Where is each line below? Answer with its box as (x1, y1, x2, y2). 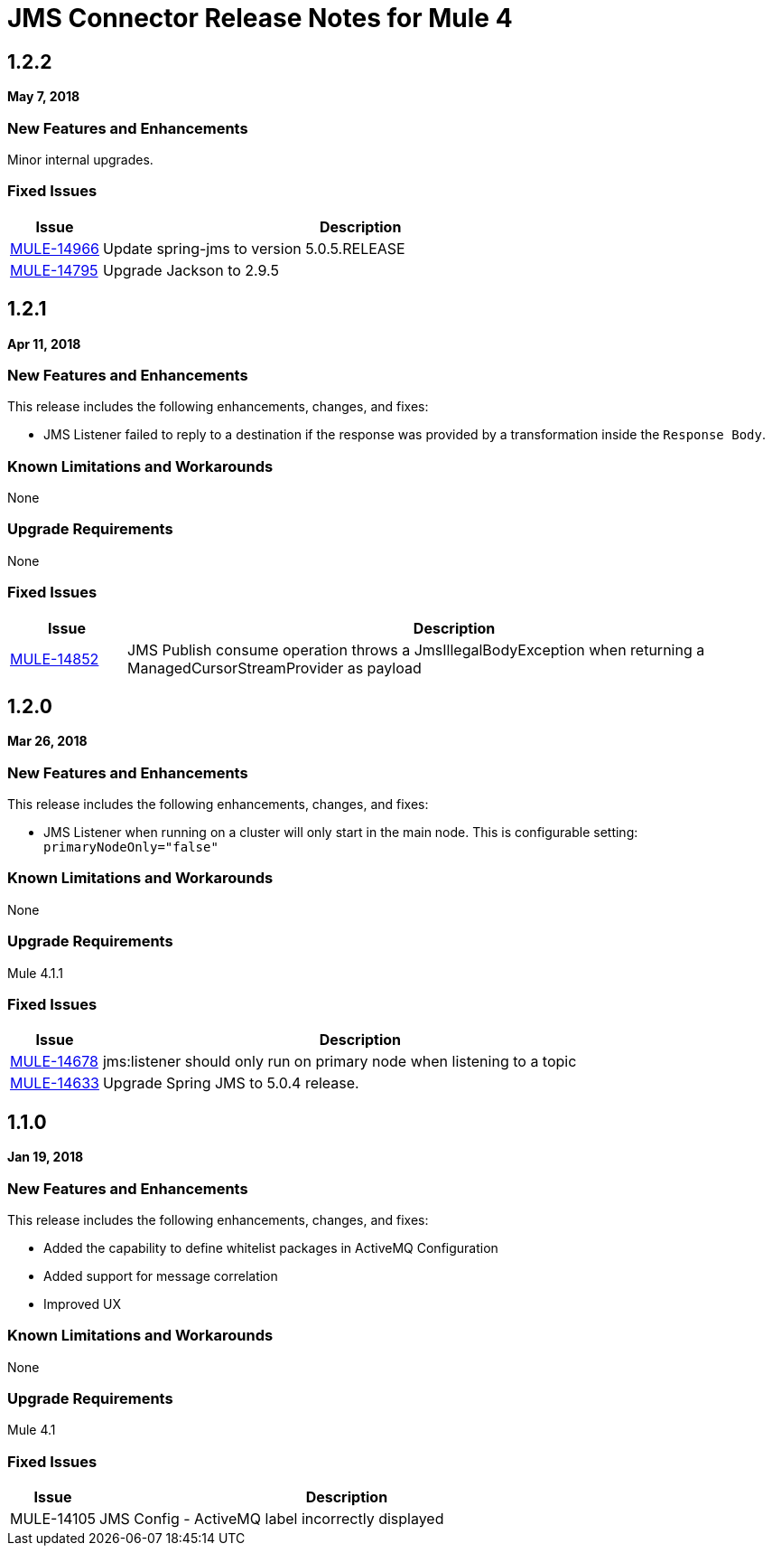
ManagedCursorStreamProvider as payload (127, 658, 422, 677)
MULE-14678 (10, 1052, 98, 1071)
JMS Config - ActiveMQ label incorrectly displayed (99, 1510, 444, 1529)
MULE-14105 (10, 1510, 97, 1529)
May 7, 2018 (7, 89, 80, 105)
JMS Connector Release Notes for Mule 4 (7, 3, 513, 33)
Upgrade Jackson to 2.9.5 (102, 260, 279, 279)
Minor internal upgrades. (7, 151, 153, 167)
